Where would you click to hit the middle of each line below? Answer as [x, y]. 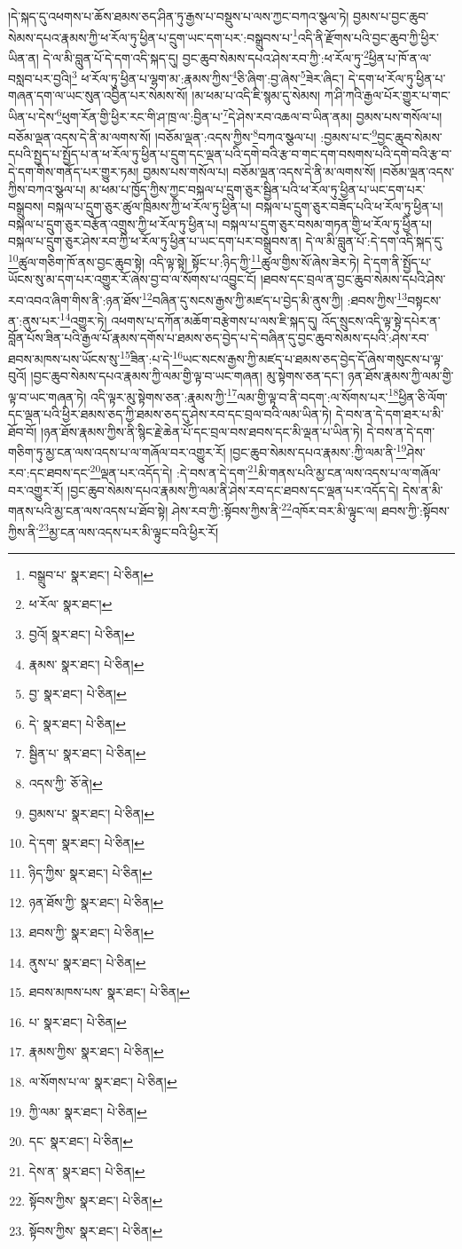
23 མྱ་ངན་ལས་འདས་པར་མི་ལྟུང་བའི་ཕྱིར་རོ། [129, 530]
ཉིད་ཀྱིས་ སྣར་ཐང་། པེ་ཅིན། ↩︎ [90, 872]
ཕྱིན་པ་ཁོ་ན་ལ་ [400, 57]
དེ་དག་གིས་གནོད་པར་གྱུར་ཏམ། [74, 172]
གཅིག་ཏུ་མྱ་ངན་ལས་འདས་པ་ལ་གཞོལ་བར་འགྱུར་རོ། [117, 451]
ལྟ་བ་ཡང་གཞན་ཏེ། [47, 396]
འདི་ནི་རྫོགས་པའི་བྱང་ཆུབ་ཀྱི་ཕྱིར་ [368, 37]
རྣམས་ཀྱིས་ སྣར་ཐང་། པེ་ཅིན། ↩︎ [96, 1051]
